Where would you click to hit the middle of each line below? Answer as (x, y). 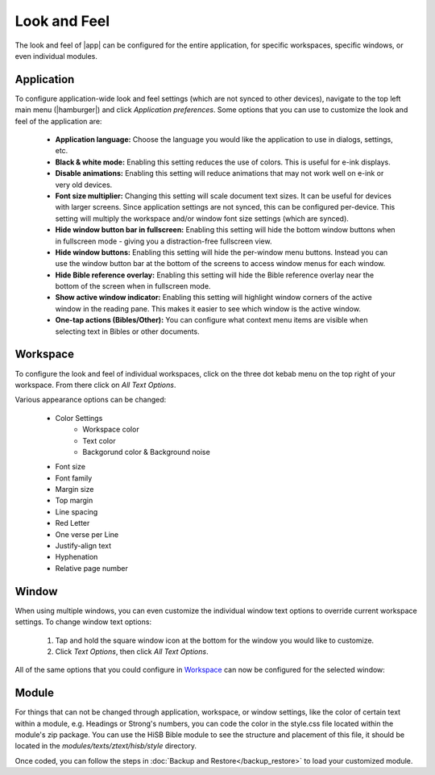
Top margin (74, 501)
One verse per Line (87, 534)
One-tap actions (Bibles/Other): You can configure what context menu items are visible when (211, 320)
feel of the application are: (58, 121)
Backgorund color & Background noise (147, 452)
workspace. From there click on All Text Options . (95, 385)
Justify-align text (83, 546)
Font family (74, 478)
